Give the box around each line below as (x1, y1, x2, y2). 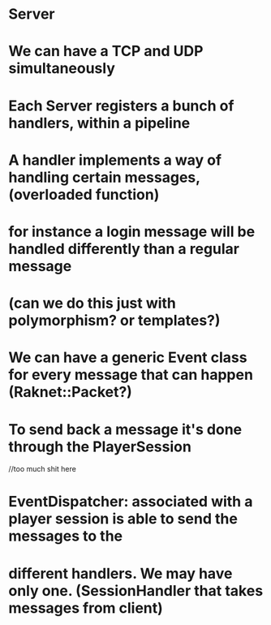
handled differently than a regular (8, 239, 239, 258)
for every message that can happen (8, 366, 254, 384)
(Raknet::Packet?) (8, 383, 132, 402)
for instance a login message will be (8, 222, 256, 240)
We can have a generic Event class (8, 348, 247, 367)
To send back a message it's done (8, 420, 243, 438)
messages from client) (8, 598, 164, 617)
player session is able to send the (8, 510, 238, 528)
